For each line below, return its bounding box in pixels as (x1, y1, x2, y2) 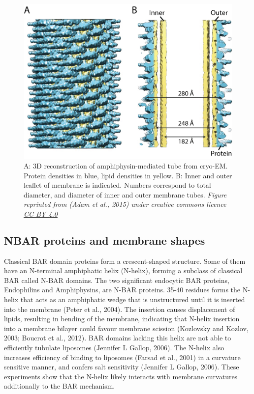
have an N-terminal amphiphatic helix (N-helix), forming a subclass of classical (4, 265, 243, 276)
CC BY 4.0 (24, 208, 58, 219)
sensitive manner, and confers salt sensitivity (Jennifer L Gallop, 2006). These (4, 362, 239, 372)
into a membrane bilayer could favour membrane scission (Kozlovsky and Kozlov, (4, 323, 249, 333)
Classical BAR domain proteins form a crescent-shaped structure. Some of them (4, 255, 246, 266)
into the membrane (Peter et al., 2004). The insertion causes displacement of (4, 304, 235, 314)
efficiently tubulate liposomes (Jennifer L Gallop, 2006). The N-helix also (4, 342, 224, 353)
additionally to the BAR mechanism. (4, 381, 115, 391)
